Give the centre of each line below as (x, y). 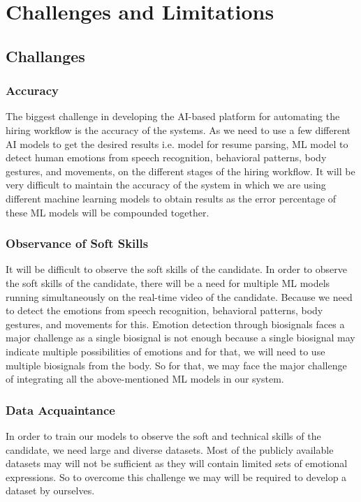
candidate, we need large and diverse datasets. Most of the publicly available (170, 449)
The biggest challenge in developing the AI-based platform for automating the (173, 116)
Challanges (45, 56)
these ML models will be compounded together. (108, 212)
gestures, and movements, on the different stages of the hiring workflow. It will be (180, 171)
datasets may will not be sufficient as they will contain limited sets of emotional (177, 463)
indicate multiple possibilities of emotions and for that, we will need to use (165, 351)
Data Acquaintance (60, 409)
